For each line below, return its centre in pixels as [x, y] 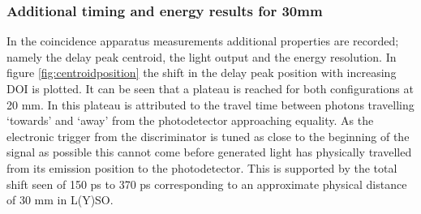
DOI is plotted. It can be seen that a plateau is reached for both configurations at [210, 88]
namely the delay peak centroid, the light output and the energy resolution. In [202, 56]
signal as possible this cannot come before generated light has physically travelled [209, 152]
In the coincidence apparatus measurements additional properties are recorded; [203, 41]
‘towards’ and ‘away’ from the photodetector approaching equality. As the [190, 120]
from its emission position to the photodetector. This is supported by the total [202, 167]
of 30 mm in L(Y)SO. [60, 200]
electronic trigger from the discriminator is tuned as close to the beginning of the [208, 136]
